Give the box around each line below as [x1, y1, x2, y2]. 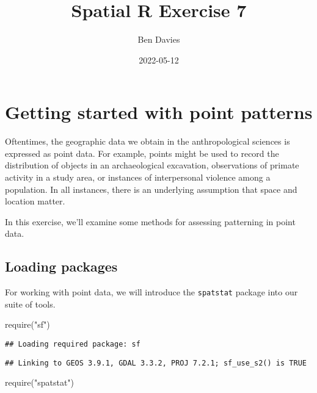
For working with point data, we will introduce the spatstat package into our [5, 286, 298, 298]
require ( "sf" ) [5, 318, 50, 331]
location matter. [5, 195, 65, 207]
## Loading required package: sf [5, 340, 140, 349]
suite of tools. [5, 297, 56, 310]
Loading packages [5, 257, 118, 276]
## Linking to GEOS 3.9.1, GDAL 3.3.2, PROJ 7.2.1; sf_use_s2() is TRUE [5, 358, 307, 367]
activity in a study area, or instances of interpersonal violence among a [5, 171, 271, 184]
